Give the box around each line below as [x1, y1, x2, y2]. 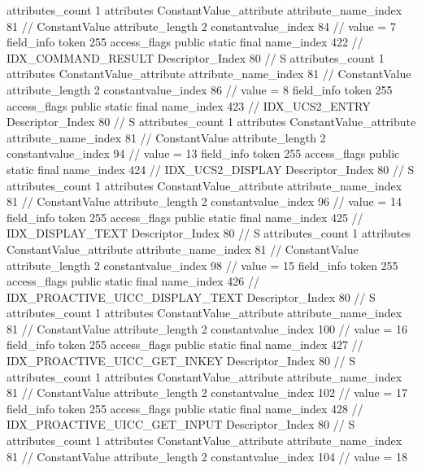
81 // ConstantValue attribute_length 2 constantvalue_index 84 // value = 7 [7, 17, 396, 34]
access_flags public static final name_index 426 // [7, 273, 260, 290]
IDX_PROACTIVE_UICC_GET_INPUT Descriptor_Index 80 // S [7, 416, 355, 433]
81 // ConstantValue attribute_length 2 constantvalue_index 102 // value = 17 [7, 384, 407, 401]
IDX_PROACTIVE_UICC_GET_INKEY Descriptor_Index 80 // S [7, 352, 356, 369]
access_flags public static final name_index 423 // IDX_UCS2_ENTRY [7, 97, 371, 114]
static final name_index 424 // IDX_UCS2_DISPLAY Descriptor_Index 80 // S [7, 160, 415, 177]
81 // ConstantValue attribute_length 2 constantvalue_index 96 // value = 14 [7, 193, 402, 210]
